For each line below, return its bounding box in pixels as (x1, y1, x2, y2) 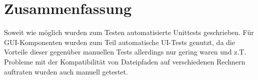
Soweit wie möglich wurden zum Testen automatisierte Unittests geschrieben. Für (4, 27, 254, 37)
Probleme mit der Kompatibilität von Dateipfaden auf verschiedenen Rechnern (4, 56, 245, 66)
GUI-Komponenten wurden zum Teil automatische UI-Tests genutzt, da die (4, 36, 235, 47)
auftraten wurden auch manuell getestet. (4, 66, 128, 76)
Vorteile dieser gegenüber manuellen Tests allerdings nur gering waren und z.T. (4, 46, 246, 57)
